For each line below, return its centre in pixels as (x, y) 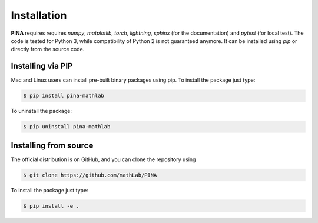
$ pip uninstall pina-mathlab (67, 127)
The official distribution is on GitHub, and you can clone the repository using (103, 159)
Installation (39, 15)
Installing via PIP (42, 66)
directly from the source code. (48, 49)
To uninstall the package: (41, 111)
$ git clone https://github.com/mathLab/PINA (90, 175)
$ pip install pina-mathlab (64, 96)
